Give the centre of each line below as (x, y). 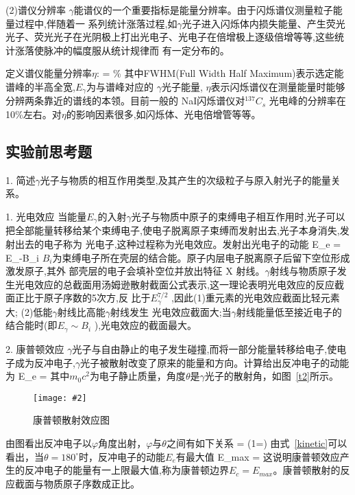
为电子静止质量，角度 (137, 376)
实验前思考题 (49, 151)
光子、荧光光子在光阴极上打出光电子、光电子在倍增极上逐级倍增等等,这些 (170, 37)
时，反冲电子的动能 (122, 456)
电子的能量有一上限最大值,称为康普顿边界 (136, 470)
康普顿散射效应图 (71, 420)
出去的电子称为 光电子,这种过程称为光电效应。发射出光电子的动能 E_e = (178, 244)
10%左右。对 (34, 114)
